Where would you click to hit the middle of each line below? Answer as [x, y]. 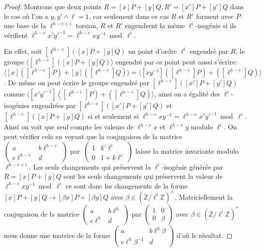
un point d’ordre [152, 51]
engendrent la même [155, 25]
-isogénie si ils [216, 25]
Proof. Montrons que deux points [53, 6]
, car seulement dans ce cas [129, 16]
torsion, [87, 25]
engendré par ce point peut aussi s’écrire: [177, 62]
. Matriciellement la [204, 196]
